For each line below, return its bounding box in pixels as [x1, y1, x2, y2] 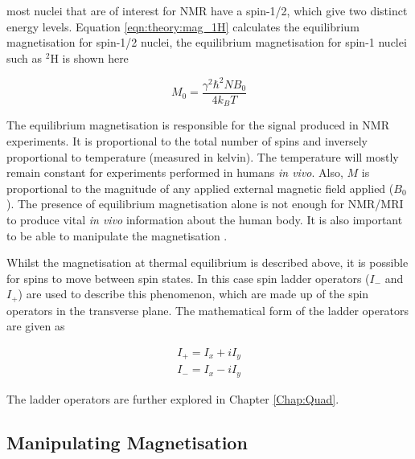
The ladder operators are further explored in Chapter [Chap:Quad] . [6, 390, 339, 407]
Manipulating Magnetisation [6, 429, 248, 454]
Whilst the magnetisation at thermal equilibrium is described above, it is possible [6, 254, 409, 271]
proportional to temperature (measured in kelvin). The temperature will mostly [6, 148, 399, 165]
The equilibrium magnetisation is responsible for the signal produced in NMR [6, 117, 390, 133]
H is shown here [50, 49, 129, 66]
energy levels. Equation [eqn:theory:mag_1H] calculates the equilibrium [6, 18, 360, 35]
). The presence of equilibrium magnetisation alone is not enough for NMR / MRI [6, 195, 404, 212]
